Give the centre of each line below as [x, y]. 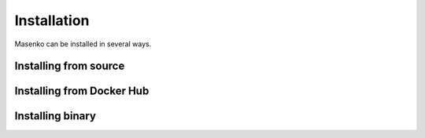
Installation [52, 20]
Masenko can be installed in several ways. [83, 44]
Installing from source [70, 66]
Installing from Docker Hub [82, 91]
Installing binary [55, 116]
